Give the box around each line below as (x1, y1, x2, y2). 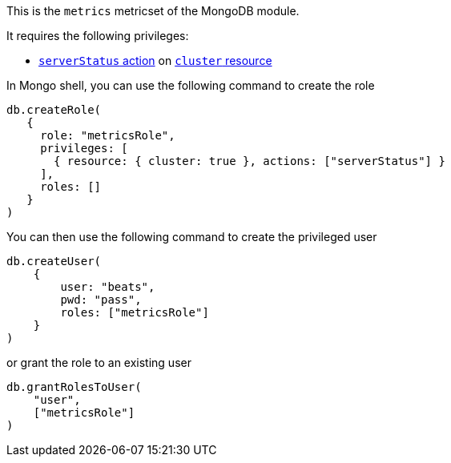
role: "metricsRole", (40, 129, 175, 142)
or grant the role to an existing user (6, 356, 191, 369)
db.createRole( (6, 103, 102, 116)
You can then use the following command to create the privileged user (6, 230, 377, 244)
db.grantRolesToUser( (6, 380, 142, 393)
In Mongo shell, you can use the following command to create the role (6, 79, 375, 92)
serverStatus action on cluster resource (38, 54, 272, 67)
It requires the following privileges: (6, 29, 189, 42)
